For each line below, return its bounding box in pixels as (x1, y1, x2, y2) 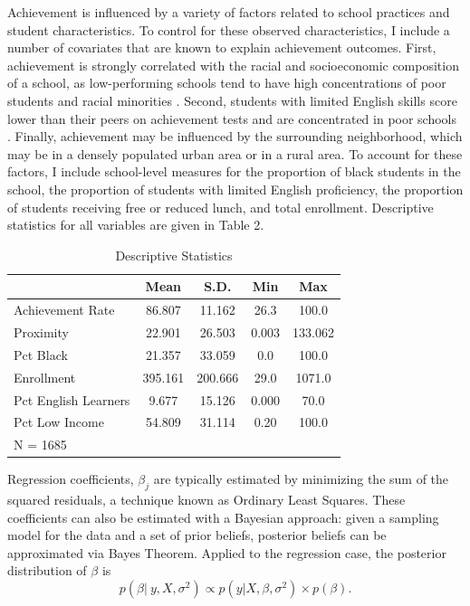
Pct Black (14, 345, 68, 364)
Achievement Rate (14, 300, 115, 319)
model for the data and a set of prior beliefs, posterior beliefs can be (7, 526, 387, 544)
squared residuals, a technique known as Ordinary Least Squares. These (7, 490, 406, 509)
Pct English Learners (14, 390, 130, 409)
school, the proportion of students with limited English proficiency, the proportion (7, 179, 464, 198)
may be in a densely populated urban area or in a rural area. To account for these (7, 144, 463, 163)
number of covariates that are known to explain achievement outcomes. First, (7, 38, 436, 57)
